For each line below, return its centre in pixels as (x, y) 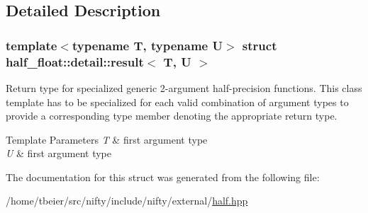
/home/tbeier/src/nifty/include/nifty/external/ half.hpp (127, 201)
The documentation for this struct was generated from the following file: (163, 177)
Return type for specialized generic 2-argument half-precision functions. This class (184, 87)
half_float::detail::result (75, 61)
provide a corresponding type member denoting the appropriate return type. (172, 116)
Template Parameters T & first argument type (107, 139)
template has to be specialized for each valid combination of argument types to (177, 102)
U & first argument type (59, 153)
